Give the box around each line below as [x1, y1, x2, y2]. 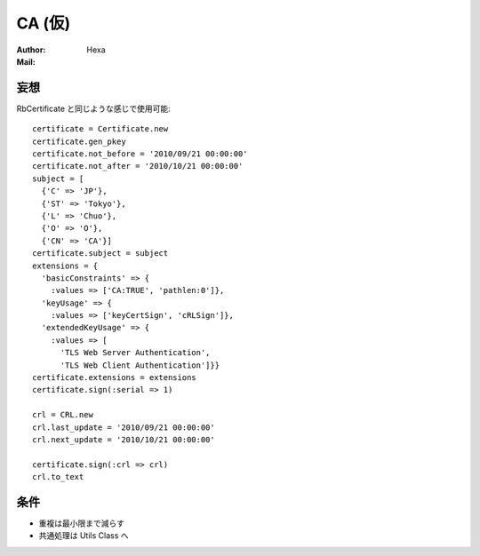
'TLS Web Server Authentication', [60, 347, 211, 358]
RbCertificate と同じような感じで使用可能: [16, 103, 171, 114]
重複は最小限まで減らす [38, 518, 124, 528]
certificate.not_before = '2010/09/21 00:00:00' [32, 149, 248, 159]
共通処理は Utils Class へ [38, 530, 129, 541]
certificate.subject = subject [32, 249, 169, 258]
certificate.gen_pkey [32, 136, 126, 147]
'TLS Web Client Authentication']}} [60, 360, 220, 370]
